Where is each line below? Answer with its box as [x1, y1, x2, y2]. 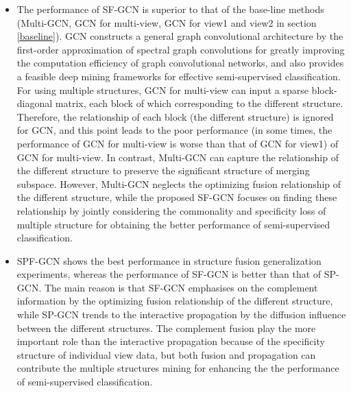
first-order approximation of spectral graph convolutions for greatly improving [16, 42, 345, 56]
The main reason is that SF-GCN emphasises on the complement [44, 280, 318, 294]
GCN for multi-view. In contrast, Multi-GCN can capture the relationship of [16, 150, 339, 164]
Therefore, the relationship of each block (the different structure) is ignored [16, 109, 334, 123]
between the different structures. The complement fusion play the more [16, 320, 316, 335]
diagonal [16, 96, 53, 110]
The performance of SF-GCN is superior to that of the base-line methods [16, 2, 324, 16]
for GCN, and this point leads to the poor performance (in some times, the [16, 123, 332, 137]
